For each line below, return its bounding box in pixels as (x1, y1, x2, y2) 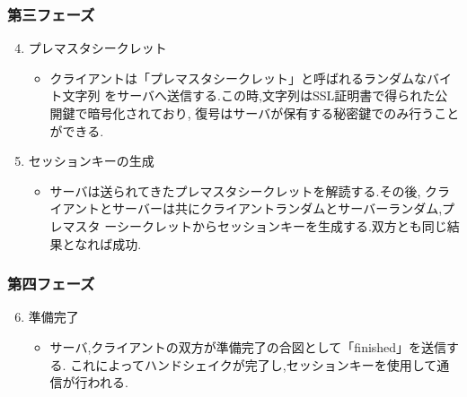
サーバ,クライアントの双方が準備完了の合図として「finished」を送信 (49, 337, 447, 356)
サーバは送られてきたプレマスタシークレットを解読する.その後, (49, 181, 421, 200)
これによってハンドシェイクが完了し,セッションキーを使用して (70, 355, 437, 374)
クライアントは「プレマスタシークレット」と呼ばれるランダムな (49, 68, 427, 87)
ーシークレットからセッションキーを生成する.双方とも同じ (104, 216, 447, 235)
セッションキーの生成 (28, 151, 154, 170)
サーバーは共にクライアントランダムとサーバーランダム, (112, 199, 443, 218)
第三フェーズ (7, 3, 95, 25)
